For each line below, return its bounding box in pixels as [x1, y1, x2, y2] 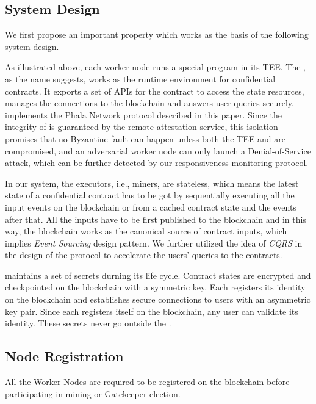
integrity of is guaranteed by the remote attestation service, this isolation [5, 120, 278, 133]
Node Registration [5, 347, 124, 366]
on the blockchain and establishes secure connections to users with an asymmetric [5, 293, 311, 306]
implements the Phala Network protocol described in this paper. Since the [5, 108, 282, 121]
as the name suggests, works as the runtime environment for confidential [5, 72, 276, 85]
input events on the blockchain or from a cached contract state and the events [5, 200, 296, 213]
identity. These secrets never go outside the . [5, 317, 171, 330]
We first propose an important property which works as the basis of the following [5, 28, 309, 41]
